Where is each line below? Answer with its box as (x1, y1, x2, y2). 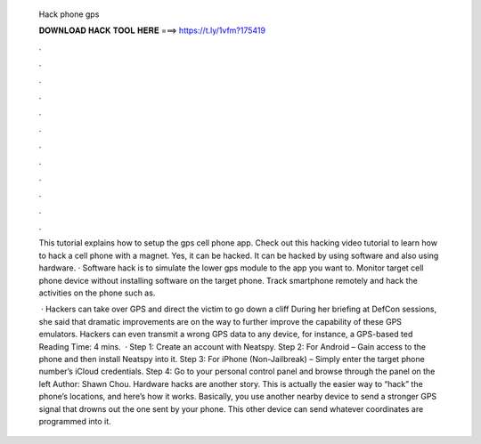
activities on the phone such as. (38, 287, 156, 298)
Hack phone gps (38, 9, 100, 20)
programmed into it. (38, 416, 111, 426)
